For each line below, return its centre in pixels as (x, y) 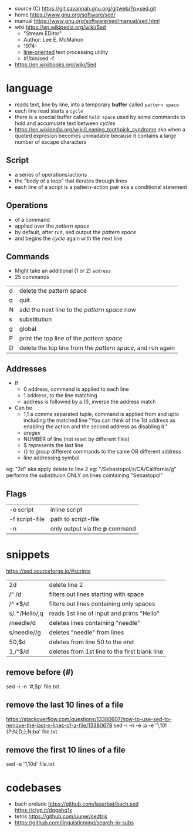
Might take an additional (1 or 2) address (63, 271)
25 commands (32, 277)
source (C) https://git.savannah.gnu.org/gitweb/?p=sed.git (85, 9)
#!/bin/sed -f (39, 58)
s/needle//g (25, 632)
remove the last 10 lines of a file (65, 705)
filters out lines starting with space (97, 594)
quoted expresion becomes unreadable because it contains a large (95, 136)
